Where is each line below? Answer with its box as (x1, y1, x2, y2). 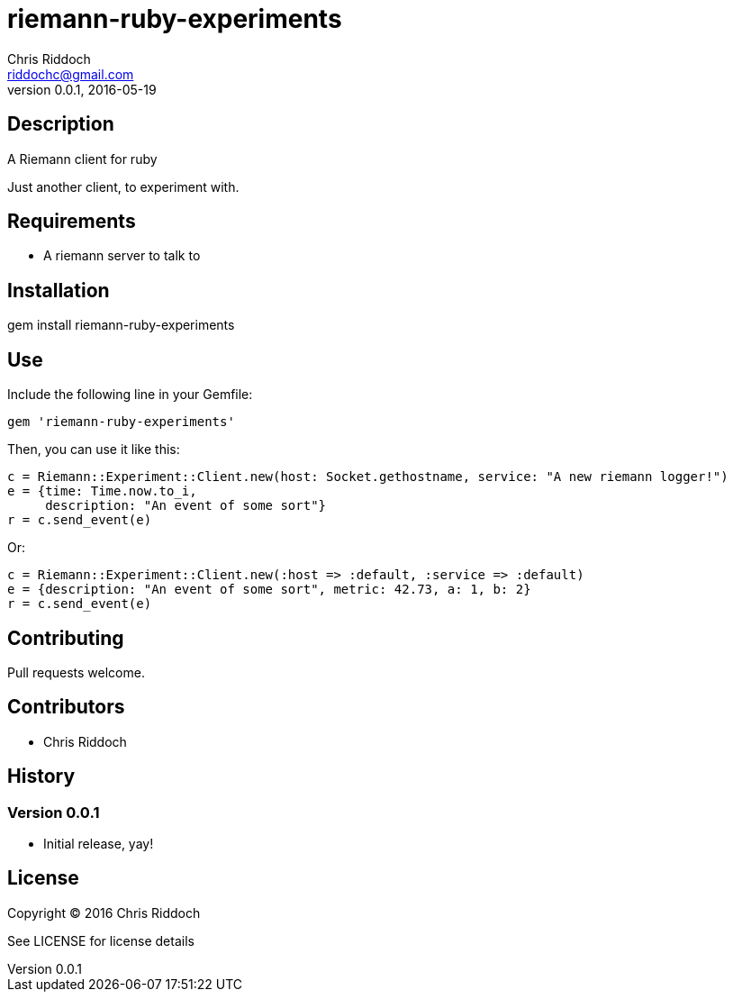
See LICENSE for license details (7, 932, 195, 949)
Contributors (7, 695, 125, 719)
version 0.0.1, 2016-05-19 (7, 81, 157, 97)
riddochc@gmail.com (7, 66, 134, 82)
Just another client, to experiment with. (7, 178, 240, 195)
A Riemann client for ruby (7, 150, 158, 167)
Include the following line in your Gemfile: (7, 386, 253, 403)
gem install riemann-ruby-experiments (7, 317, 235, 333)
